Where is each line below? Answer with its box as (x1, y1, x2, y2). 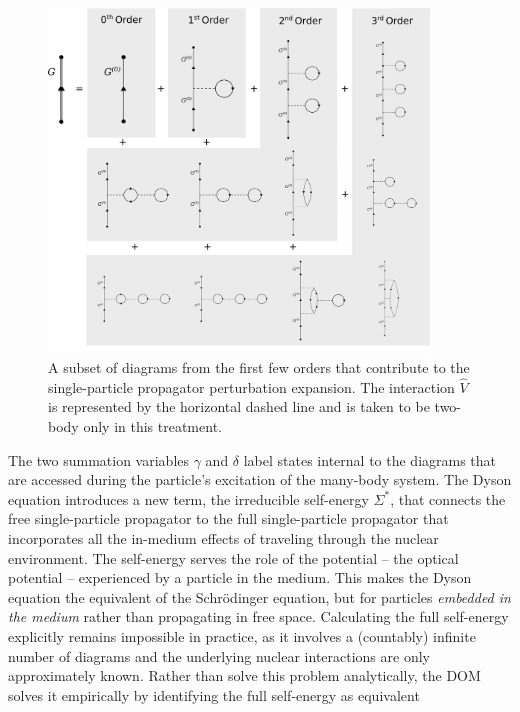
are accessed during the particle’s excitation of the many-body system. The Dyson (8, 469, 512, 490)
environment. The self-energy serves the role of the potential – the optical (8, 547, 459, 568)
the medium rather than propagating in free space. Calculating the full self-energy (8, 606, 509, 627)
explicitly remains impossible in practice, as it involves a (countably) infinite (8, 625, 476, 646)
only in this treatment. (83, 416, 222, 437)
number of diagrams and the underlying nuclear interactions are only (8, 645, 430, 666)
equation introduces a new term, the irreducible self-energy (8, 488, 369, 509)
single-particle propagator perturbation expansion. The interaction (48, 376, 455, 397)
